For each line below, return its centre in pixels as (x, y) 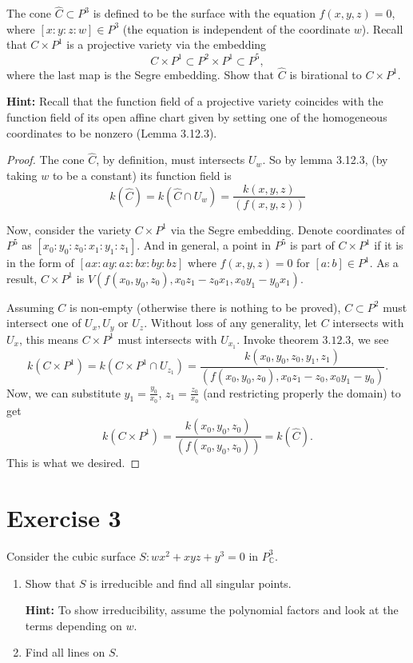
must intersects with (167, 339)
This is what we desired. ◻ (73, 463)
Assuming (30, 307)
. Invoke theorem (278, 339)
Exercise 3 (64, 518)
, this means (48, 339)
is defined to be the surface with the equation (204, 13)
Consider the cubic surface (71, 555)
